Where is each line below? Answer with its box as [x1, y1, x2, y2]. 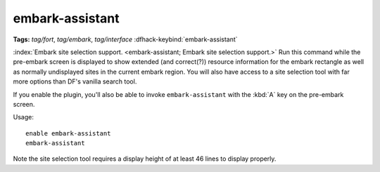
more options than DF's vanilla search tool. [13, 77, 137, 86]
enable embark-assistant [25, 129, 111, 137]
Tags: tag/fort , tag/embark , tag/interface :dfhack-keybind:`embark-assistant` [13, 35, 239, 44]
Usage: [13, 113, 34, 121]
